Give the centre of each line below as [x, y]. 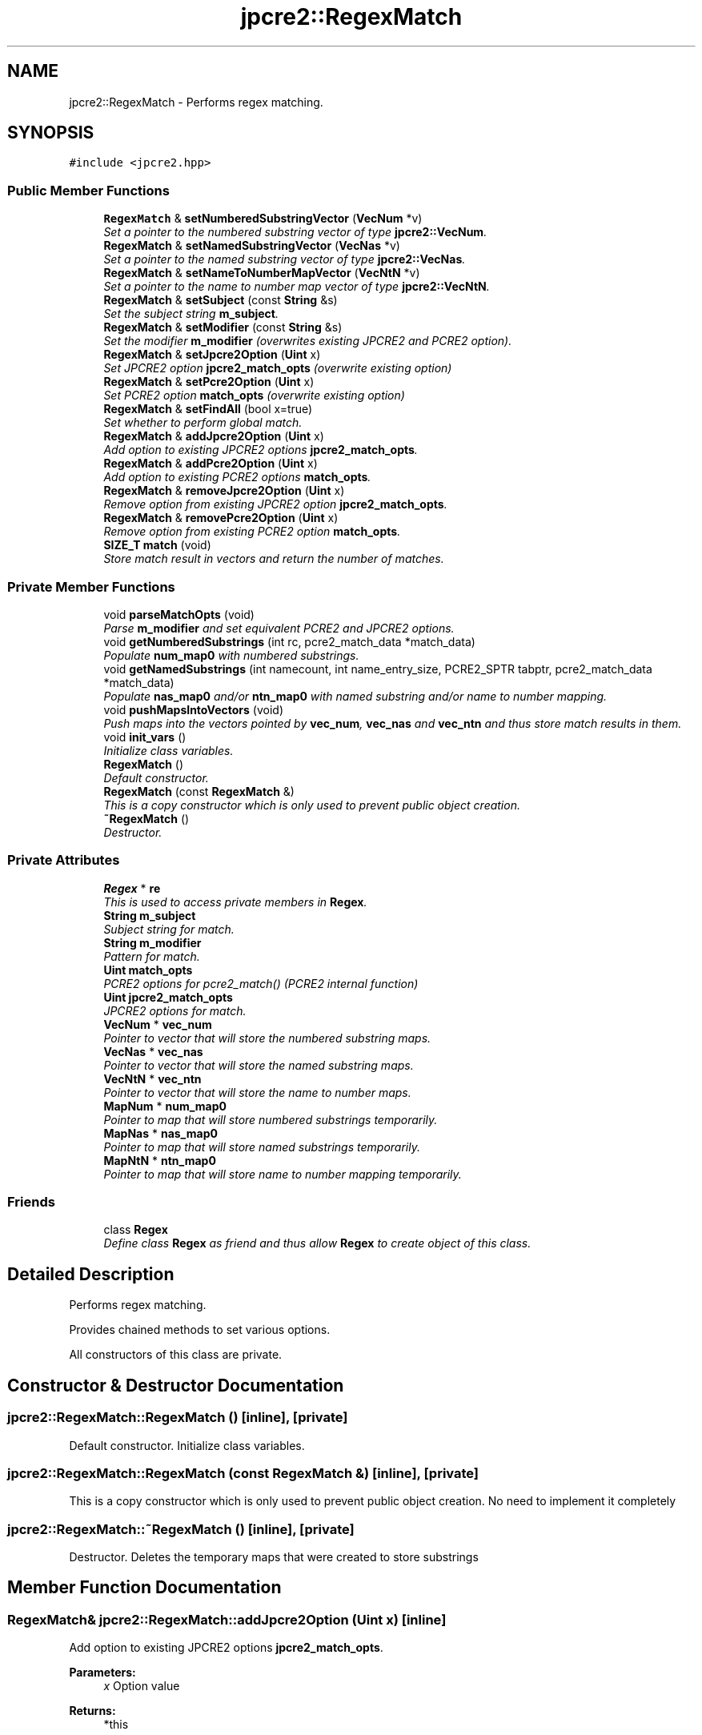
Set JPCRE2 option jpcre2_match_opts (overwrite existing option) [278, 368]
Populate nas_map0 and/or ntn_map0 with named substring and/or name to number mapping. [355, 696]
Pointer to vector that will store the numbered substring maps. [267, 1038]
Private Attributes [64, 860]
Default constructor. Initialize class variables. [187, 1445]
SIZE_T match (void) [157, 545]
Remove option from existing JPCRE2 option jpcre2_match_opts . [275, 504]
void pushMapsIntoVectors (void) [193, 709]
